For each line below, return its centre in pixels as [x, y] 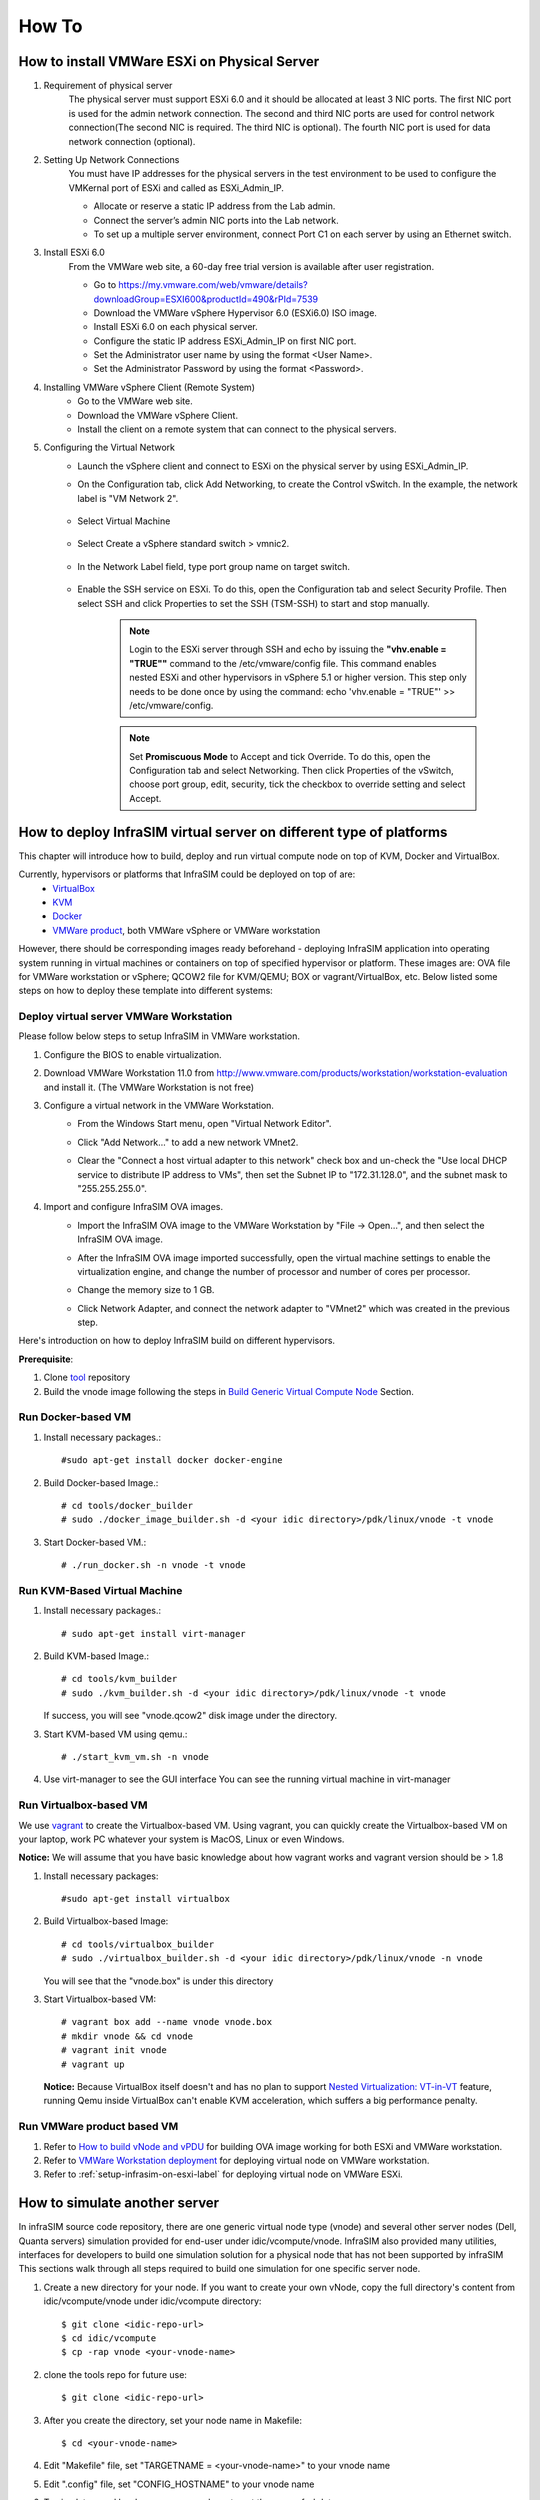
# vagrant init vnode [114, 2050]
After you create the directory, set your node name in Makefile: [172, 2420]
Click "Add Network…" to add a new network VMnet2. [188, 1142]
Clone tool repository [87, 1377]
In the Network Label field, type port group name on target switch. [213, 566]
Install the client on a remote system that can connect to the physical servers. [237, 429]
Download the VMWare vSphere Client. [158, 415]
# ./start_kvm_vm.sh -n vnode [135, 1756]
